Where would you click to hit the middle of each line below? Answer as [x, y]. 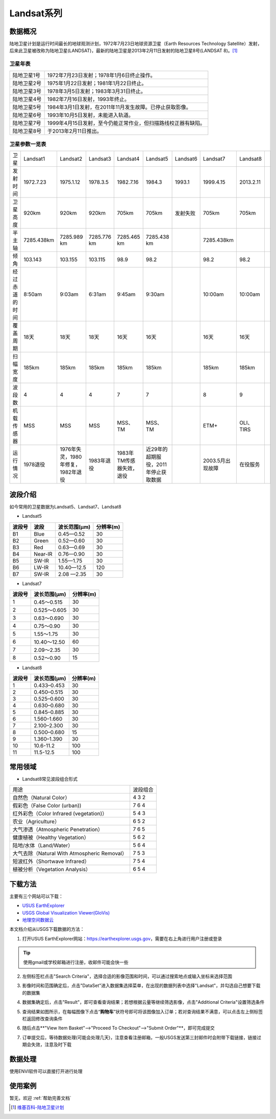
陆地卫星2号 [27, 83]
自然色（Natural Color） [41, 798]
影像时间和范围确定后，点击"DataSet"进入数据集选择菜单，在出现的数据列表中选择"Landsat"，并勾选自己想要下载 [141, 986]
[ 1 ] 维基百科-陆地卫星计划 [37, 1107]
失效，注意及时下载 [51, 1045]
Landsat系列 [36, 13]
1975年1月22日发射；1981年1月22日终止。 [97, 83]
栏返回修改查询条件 [42, 1019]
